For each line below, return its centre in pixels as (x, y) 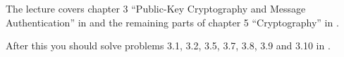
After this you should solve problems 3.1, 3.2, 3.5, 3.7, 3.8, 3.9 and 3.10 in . (168, 46)
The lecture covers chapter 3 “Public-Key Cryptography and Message (156, 8)
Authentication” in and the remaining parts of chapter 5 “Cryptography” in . (172, 22)
